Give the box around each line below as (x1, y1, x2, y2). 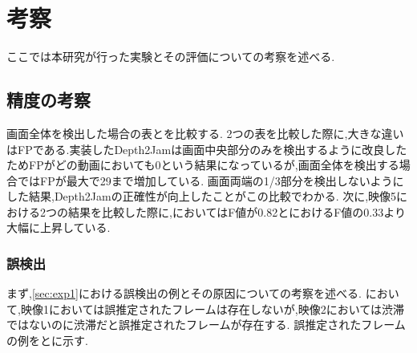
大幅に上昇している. (6, 219, 111, 236)
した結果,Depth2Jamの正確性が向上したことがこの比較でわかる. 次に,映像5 (6, 188, 397, 205)
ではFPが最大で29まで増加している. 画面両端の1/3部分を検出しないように (17, 172, 404, 189)
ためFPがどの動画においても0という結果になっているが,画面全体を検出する (6, 156, 399, 173)
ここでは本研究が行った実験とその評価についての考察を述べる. (6, 48, 335, 65)
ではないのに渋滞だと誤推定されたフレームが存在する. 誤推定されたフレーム (6, 316, 406, 333)
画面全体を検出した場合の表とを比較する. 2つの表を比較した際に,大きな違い (6, 124, 404, 141)
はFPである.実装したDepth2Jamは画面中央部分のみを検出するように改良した (6, 140, 407, 157)
